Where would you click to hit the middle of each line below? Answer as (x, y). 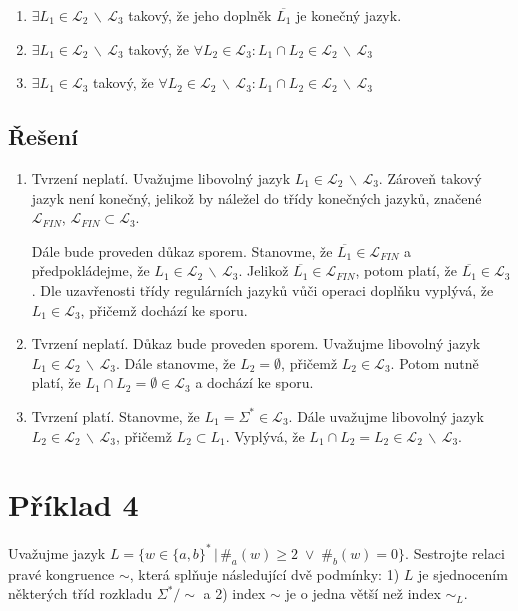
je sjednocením (462, 573)
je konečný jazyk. (349, 15)
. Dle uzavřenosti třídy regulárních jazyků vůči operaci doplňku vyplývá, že (262, 289)
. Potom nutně (434, 362)
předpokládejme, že (90, 270)
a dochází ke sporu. (254, 382)
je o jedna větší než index (363, 593)
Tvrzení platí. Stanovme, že (115, 415)
